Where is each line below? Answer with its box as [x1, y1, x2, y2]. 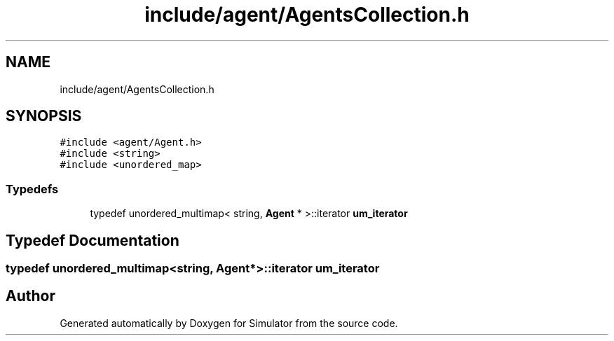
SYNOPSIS [6, 107, 82, 125]
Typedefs [6, 181, 59, 196]
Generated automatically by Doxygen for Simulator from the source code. [60, 316, 398, 329]
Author [6, 287, 55, 305]
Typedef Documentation [6, 231, 179, 249]
